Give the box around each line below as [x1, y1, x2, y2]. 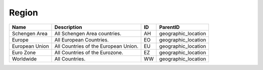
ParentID [159, 24, 180, 30]
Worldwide [12, 56, 37, 62]
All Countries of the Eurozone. [54, 49, 124, 56]
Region [9, 7, 38, 18]
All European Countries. [54, 36, 109, 43]
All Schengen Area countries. [54, 30, 122, 37]
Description [54, 24, 82, 30]
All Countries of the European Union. [54, 42, 139, 49]
